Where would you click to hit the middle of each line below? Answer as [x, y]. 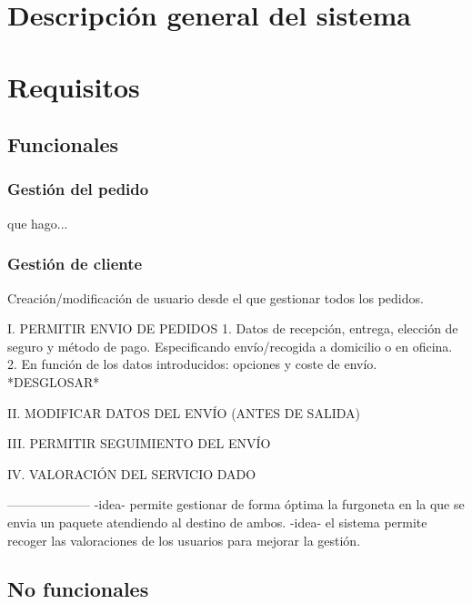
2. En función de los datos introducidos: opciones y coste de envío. [192, 364]
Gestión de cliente [75, 264]
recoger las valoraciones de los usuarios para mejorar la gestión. [184, 540]
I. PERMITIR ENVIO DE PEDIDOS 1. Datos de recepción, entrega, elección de [233, 328]
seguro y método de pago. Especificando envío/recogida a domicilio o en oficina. [230, 346]
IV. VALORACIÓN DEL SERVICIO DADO [132, 473]
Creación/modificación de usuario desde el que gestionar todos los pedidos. [216, 297]
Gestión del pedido [78, 189]
